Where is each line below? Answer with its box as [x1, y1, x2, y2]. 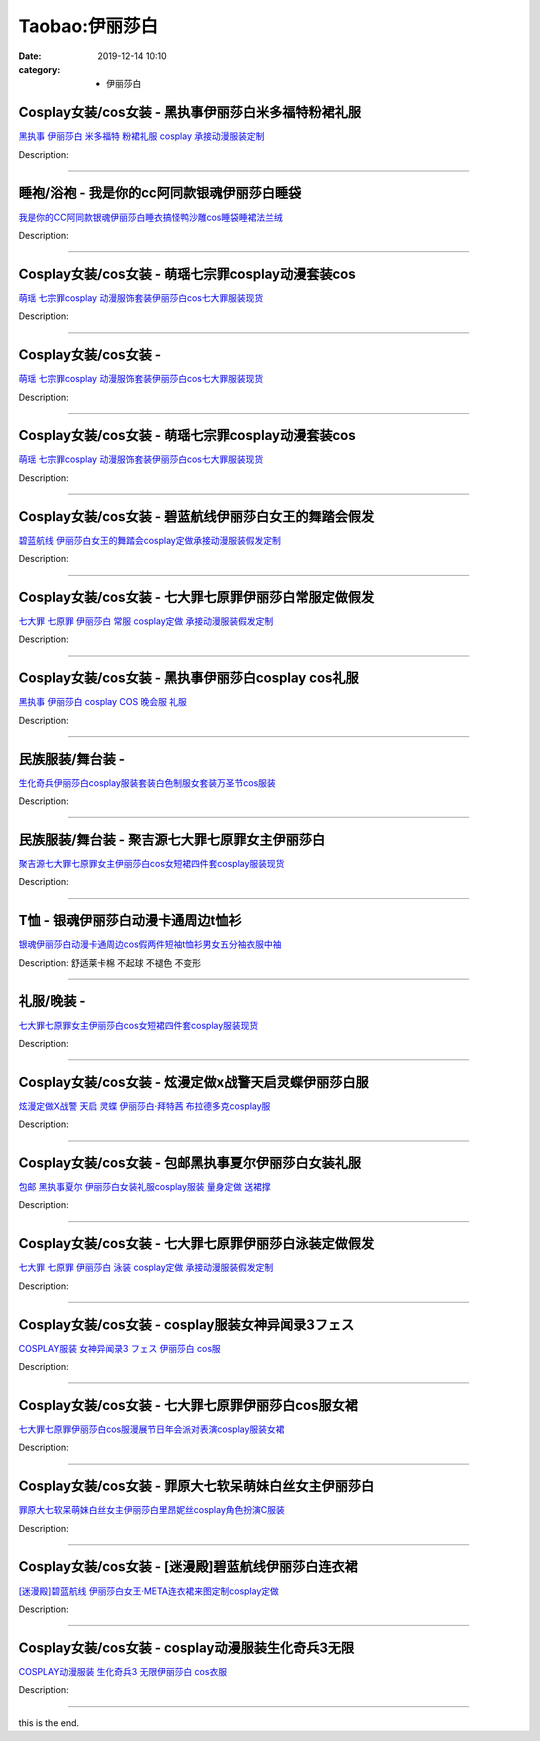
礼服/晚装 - [18, 993, 86, 1010]
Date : [18, 50, 42, 62]
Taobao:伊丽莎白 [18, 15, 159, 37]
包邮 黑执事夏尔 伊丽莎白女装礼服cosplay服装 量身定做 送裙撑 [18, 1181, 272, 1193]
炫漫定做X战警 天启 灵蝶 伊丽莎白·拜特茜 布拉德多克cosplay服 [18, 1100, 271, 1112]
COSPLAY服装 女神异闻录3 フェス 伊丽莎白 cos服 [18, 1342, 222, 1354]
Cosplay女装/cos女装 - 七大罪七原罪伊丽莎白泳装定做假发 [18, 1235, 375, 1252]
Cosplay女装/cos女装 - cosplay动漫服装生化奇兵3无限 [18, 1639, 355, 1656]
